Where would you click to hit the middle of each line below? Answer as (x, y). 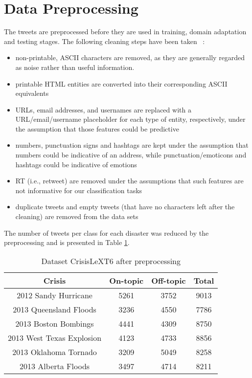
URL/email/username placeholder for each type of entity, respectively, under (130, 119)
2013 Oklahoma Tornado (55, 352)
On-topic (126, 280)
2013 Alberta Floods (55, 366)
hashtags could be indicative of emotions (76, 164)
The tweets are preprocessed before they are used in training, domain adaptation (125, 32)
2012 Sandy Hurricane (55, 295)
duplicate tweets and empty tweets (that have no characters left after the (125, 207)
